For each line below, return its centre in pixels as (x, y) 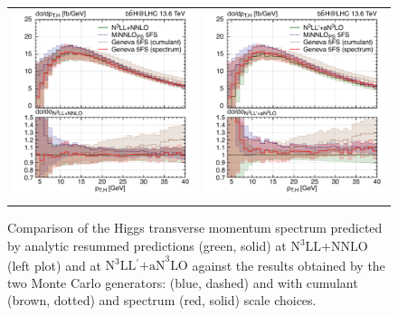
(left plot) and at (54, 265)
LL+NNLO (336, 248)
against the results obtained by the (289, 265)
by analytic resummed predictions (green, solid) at (147, 246)
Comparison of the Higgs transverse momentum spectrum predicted (195, 228)
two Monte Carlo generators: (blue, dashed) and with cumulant (183, 282)
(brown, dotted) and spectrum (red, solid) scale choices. (162, 300)
